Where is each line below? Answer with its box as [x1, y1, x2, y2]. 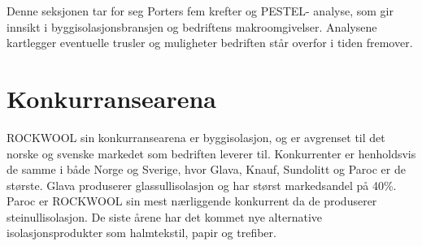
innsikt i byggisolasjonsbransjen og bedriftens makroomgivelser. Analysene [7, 18, 377, 35]
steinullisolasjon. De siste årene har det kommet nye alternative [7, 208, 322, 225]
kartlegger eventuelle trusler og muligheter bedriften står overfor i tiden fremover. [7, 34, 413, 51]
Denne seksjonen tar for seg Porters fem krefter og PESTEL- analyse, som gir [7, 2, 394, 19]
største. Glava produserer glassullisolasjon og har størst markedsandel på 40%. [7, 176, 397, 193]
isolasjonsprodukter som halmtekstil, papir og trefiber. [7, 224, 276, 241]
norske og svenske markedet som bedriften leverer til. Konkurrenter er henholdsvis [7, 145, 416, 162]
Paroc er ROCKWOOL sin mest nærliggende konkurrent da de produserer [7, 192, 377, 209]
